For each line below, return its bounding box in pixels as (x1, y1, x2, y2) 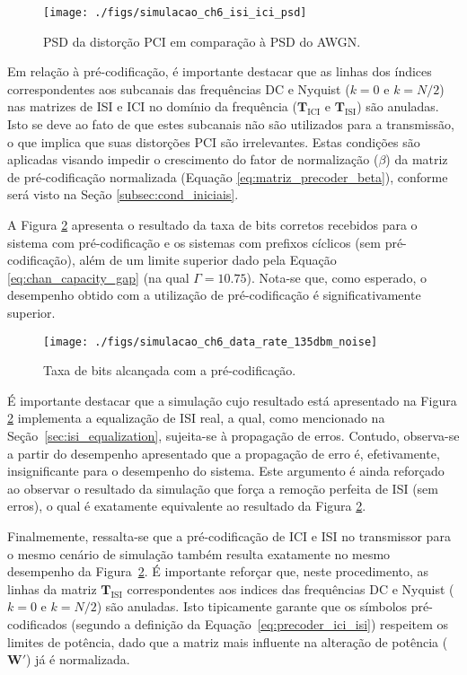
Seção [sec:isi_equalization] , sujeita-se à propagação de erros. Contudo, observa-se (7, 426, 460, 444)
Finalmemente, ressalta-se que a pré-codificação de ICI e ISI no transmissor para (7, 526, 451, 545)
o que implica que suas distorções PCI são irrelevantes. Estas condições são (7, 132, 420, 151)
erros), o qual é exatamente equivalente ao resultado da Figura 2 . (7, 496, 366, 515)
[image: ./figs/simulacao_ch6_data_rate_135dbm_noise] (43, 335, 378, 348)
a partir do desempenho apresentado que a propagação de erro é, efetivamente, (7, 443, 440, 462)
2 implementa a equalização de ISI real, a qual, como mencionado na (7, 408, 385, 427)
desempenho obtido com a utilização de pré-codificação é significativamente (7, 285, 421, 304)
